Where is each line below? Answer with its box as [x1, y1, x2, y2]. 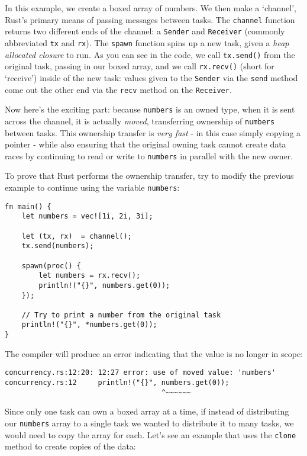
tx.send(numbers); [21, 242, 94, 251]
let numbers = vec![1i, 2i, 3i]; [21, 212, 153, 221]
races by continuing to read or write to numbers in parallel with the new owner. [5, 149, 293, 162]
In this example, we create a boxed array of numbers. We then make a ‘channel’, [5, 2, 296, 14]
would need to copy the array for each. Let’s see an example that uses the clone [5, 428, 296, 441]
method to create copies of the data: [5, 440, 136, 452]
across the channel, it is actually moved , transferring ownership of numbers [5, 114, 275, 127]
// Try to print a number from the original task [21, 310, 221, 319]
